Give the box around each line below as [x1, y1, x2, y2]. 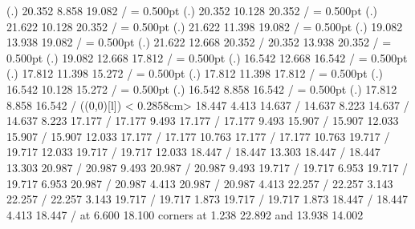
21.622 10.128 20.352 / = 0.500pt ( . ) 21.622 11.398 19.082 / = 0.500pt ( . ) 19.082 [6, 18, 403, 34]
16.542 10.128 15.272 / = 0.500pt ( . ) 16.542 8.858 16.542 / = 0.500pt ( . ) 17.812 [6, 80, 397, 97]
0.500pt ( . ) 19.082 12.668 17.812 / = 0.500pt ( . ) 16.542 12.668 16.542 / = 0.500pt [6, 49, 408, 66]
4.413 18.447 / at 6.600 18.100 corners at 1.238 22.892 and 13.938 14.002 [6, 206, 364, 223]
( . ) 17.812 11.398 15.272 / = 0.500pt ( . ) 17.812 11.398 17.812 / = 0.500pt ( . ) [6, 65, 384, 82]
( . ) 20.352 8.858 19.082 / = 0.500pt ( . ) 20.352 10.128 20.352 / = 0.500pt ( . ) [6, 2, 378, 18]
